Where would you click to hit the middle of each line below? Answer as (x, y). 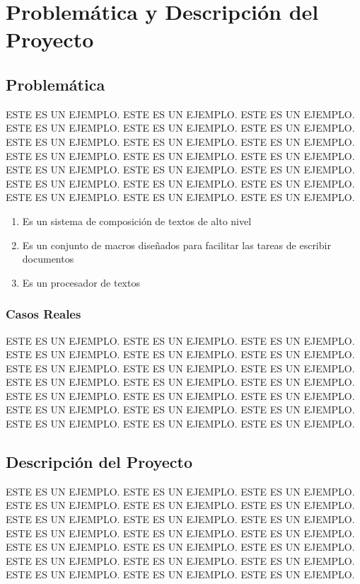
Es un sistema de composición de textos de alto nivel (137, 221)
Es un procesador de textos (81, 282)
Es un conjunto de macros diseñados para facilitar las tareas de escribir (176, 245)
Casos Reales (43, 314)
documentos (48, 259)
